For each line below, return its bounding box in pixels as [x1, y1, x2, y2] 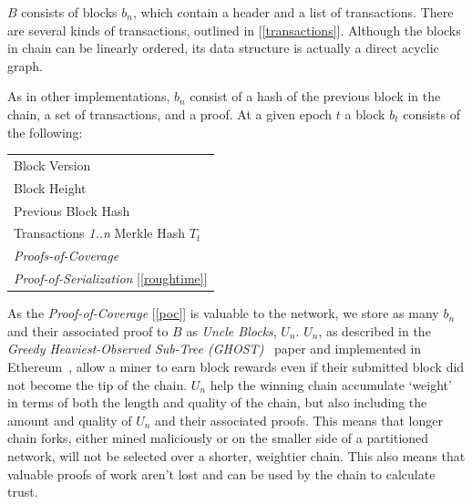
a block [344, 104, 385, 123]
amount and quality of [7, 410, 132, 429]
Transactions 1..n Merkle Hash [14, 223, 186, 242]
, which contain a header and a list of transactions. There [132, 3, 454, 21]
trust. [7, 482, 38, 501]
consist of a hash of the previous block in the [190, 87, 441, 106]
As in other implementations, [7, 87, 170, 106]
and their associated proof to [7, 321, 169, 340]
